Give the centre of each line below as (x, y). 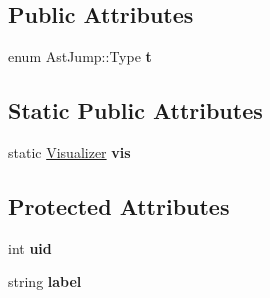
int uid (30, 247)
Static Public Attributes (135, 110)
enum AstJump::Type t (80, 56)
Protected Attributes (119, 205)
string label (45, 281)
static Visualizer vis (69, 152)
